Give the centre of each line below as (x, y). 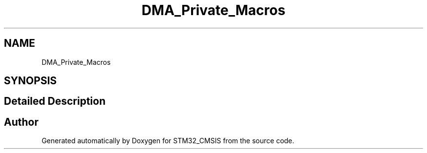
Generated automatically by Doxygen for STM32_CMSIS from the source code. (168, 141)
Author (21, 122)
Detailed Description (55, 101)
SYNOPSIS (30, 81)
